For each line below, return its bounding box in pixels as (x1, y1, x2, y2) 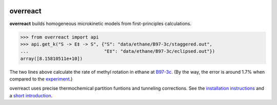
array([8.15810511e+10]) (20, 55, 83, 61)
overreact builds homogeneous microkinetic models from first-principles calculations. (9, 20, 192, 27)
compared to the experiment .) (9, 76, 73, 82)
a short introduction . (9, 92, 53, 98)
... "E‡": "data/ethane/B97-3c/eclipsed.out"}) (20, 49, 215, 54)
